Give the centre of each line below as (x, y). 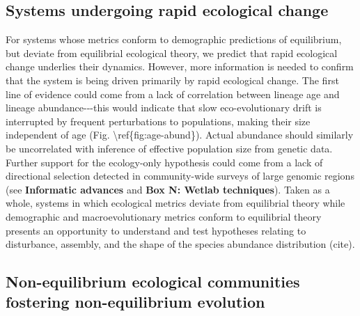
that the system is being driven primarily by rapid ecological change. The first (172, 80)
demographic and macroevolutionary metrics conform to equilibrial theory (164, 216)
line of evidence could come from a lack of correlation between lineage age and (173, 94)
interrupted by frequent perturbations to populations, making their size (158, 121)
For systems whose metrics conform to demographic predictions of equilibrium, (174, 39)
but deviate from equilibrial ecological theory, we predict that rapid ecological (172, 53)
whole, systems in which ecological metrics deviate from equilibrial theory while (175, 203)
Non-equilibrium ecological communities (153, 282)
